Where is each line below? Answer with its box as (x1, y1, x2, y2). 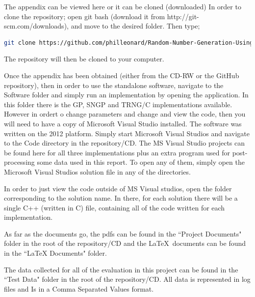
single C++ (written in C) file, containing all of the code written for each (4, 202, 225, 212)
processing (4, 157, 35, 167)
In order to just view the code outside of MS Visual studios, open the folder (4, 183, 232, 193)
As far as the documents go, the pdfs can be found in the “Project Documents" (4, 228, 242, 238)
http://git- (167, 11, 199, 21)
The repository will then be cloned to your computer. (4, 54, 164, 64)
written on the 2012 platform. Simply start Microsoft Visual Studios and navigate (4, 128, 250, 138)
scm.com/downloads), (4, 21, 69, 31)
